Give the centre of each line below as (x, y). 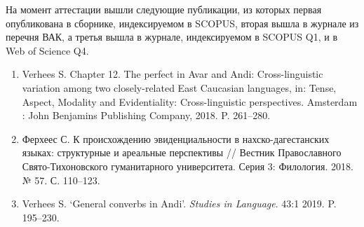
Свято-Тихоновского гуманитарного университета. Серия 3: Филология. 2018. (188, 166)
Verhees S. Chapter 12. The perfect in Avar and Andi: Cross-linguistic (173, 74)
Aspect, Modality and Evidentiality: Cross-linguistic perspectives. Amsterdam (190, 101)
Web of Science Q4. (47, 50)
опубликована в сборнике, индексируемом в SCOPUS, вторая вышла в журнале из (182, 23)
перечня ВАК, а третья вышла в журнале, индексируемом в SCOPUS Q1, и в (172, 37)
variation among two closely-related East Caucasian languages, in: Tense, (179, 87)
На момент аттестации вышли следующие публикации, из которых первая (164, 9)
